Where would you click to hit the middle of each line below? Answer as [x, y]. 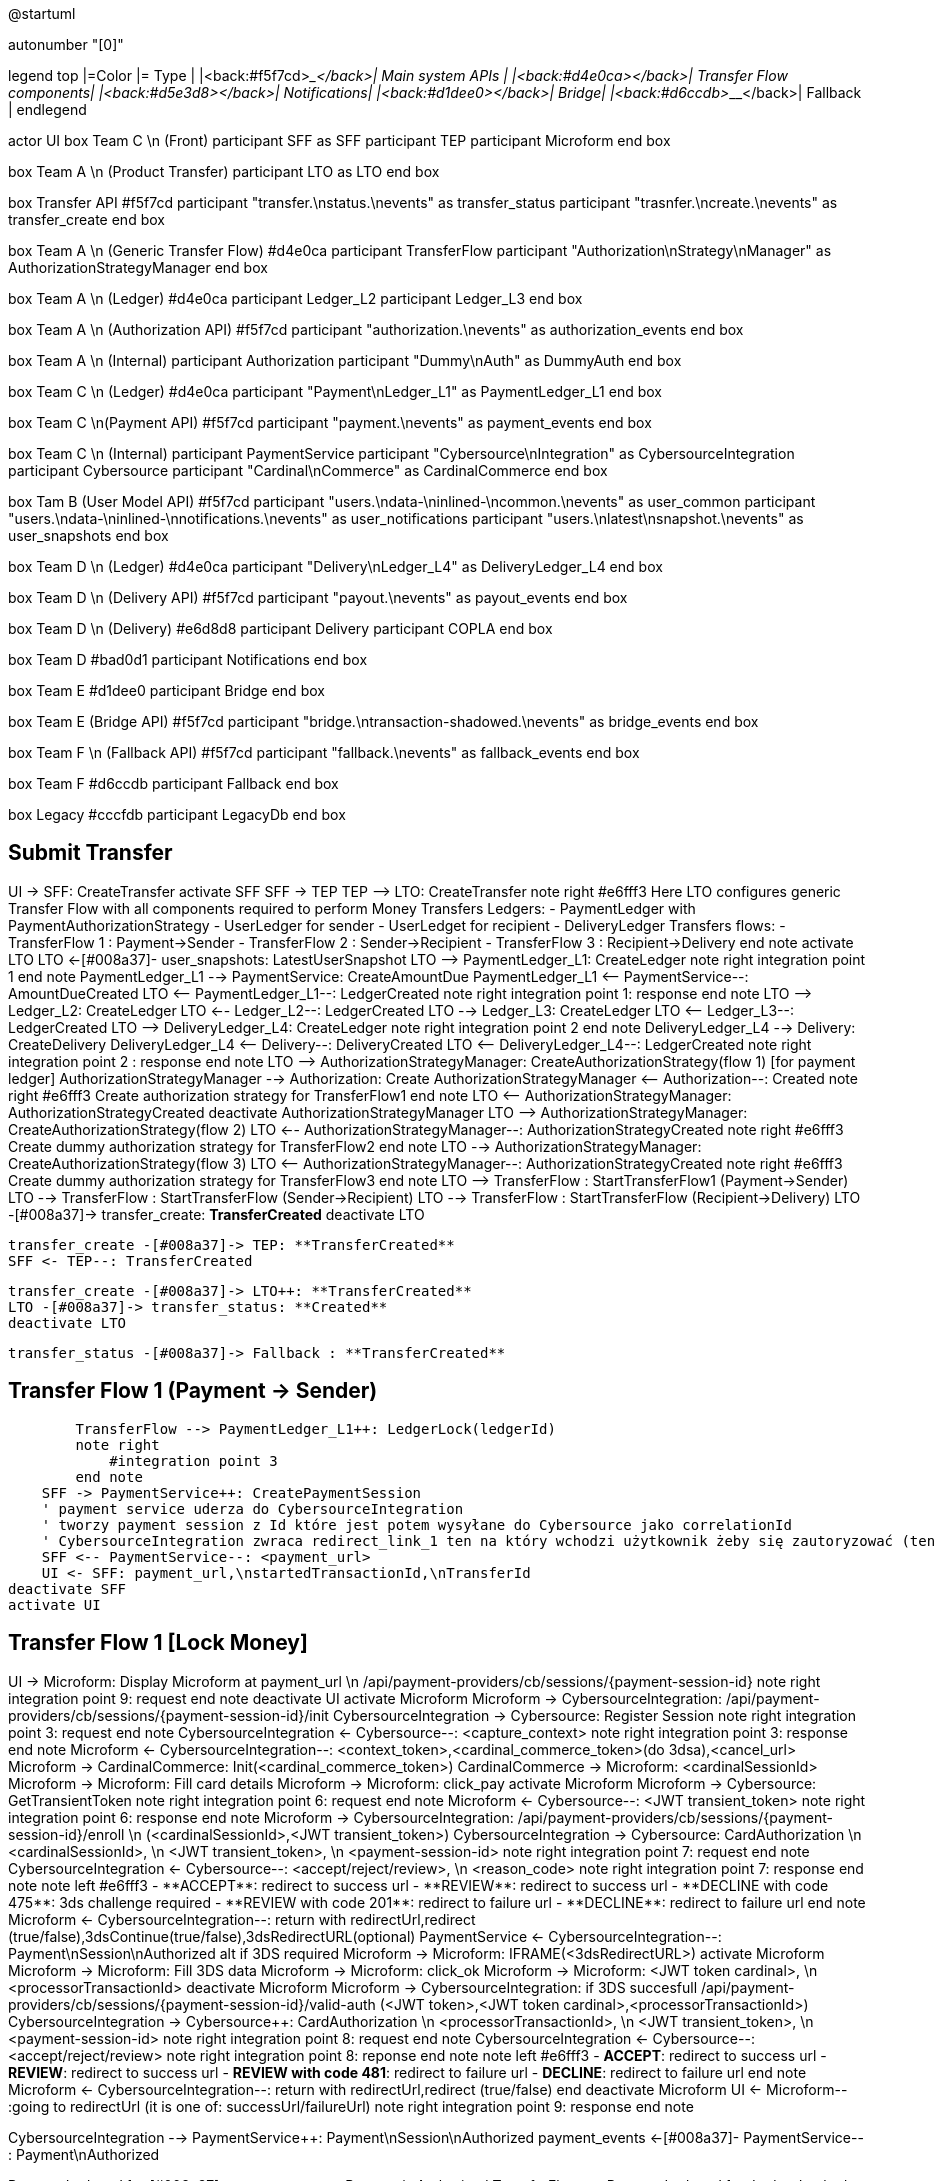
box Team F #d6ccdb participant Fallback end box [173, 783]
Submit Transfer [90, 853]
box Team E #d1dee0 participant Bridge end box [166, 690]
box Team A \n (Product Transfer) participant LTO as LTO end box [224, 171]
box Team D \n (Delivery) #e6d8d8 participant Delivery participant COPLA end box [280, 628]
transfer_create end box [86, 219]
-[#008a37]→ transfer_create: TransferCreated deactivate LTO [216, 1214]
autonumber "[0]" [66, 44]
